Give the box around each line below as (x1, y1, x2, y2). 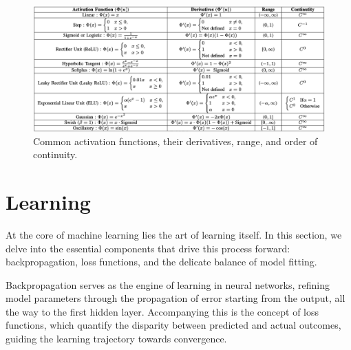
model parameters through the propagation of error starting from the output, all (6, 291, 345, 305)
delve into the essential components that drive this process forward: (6, 241, 290, 255)
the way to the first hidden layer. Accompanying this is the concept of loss (6, 304, 319, 318)
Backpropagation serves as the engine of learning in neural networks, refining (6, 277, 330, 292)
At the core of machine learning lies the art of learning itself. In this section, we (6, 227, 342, 241)
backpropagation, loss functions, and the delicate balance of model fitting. (6, 254, 317, 269)
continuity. (33, 147, 78, 162)
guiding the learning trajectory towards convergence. (6, 331, 227, 346)
